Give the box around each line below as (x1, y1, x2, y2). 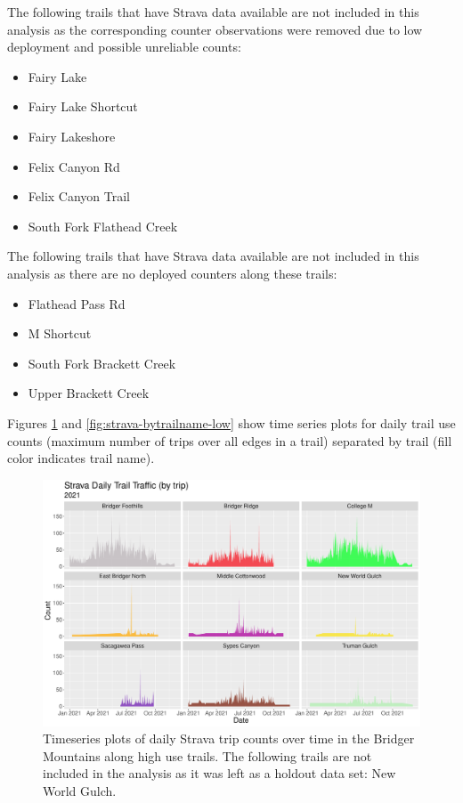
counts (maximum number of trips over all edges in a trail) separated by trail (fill (7, 431, 452, 450)
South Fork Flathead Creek (28, 216, 178, 235)
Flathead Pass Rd (28, 294, 126, 312)
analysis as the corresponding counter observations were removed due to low (7, 20, 423, 38)
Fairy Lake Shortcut (28, 97, 138, 116)
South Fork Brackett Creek (28, 353, 176, 372)
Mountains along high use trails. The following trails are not (43, 746, 372, 765)
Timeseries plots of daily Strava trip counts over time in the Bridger (43, 729, 415, 748)
